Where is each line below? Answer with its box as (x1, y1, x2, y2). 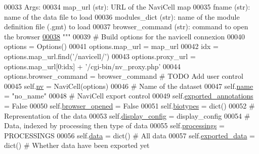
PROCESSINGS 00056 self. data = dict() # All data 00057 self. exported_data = (4, 130, 255, 140)
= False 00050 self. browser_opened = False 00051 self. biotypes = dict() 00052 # (4, 100, 255, 111)
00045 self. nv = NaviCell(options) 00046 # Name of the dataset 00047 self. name (4, 80, 253, 91)
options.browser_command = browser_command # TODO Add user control (4, 71, 243, 81)
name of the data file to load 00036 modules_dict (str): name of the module (4, 11, 240, 22)
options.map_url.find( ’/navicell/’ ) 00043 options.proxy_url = (4, 50, 196, 61)
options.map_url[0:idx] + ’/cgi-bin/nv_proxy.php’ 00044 (4, 61, 181, 71)
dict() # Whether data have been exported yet (4, 140, 150, 150)
